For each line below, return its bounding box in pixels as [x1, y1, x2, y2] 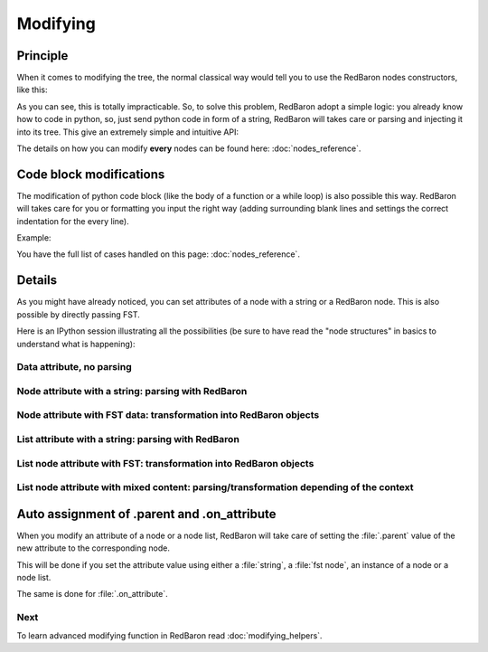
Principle [16, 48, 69, 63]
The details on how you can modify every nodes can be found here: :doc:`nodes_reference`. [16, 143, 361, 154]
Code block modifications [16, 166, 165, 182]
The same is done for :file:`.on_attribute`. [16, 589, 169, 600]
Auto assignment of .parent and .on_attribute [16, 506, 277, 522]
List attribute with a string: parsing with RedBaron [16, 433, 239, 446]
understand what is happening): [16, 338, 136, 349]
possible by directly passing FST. [16, 308, 140, 320]
